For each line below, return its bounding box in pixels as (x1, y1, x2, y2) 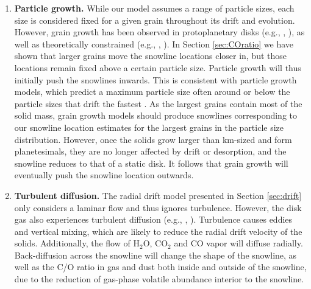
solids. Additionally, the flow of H (14, 237, 140, 249)
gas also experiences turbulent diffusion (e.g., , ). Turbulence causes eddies (14, 213, 293, 226)
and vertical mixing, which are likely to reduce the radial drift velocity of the (14, 225, 302, 237)
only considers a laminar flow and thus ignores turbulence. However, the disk (14, 201, 302, 214)
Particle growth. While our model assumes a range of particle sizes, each (14, 2, 295, 14)
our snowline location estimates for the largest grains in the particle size (14, 120, 284, 133)
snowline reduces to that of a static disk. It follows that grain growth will (14, 156, 288, 169)
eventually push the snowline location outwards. (14, 169, 194, 181)
